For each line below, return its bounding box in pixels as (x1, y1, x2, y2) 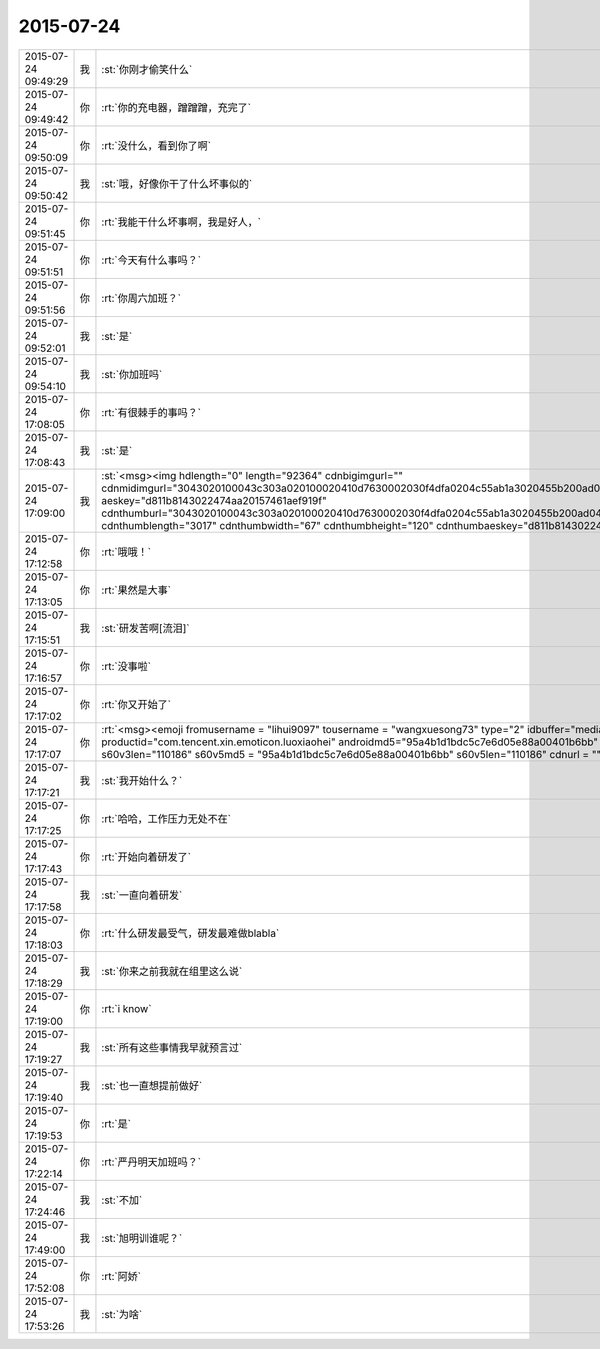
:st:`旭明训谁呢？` (101, 1231, 183, 1245)
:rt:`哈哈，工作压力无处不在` (101, 811, 232, 825)
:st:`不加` (101, 1193, 143, 1207)
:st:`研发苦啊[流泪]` (101, 621, 190, 635)
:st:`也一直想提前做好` (101, 1078, 203, 1092)
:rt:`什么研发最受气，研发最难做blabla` (101, 926, 280, 940)
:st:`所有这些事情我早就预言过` (101, 1040, 243, 1054)
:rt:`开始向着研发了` (101, 850, 192, 864)
